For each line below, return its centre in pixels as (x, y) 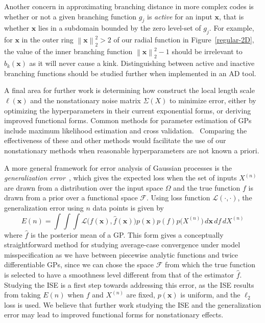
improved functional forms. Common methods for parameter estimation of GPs (128, 120)
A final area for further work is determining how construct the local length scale (129, 90)
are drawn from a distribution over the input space (84, 187)
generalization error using (44, 207)
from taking (22, 295)
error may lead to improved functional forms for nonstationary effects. (114, 315)
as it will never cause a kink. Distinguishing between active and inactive (142, 63)
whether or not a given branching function (70, 16)
